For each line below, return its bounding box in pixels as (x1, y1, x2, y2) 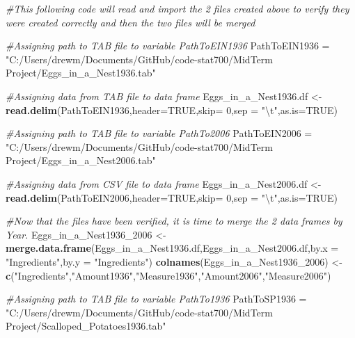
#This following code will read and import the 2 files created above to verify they (6, 1, 349, 15)
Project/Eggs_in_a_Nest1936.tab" (6, 65, 156, 80)
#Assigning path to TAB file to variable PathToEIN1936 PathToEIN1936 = (6, 38, 330, 53)
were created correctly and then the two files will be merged (6, 15, 255, 29)
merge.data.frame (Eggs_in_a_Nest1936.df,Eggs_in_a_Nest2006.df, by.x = (6, 241, 339, 255)
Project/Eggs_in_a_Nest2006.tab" (6, 153, 156, 168)
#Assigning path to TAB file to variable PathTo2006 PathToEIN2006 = (6, 126, 313, 140)
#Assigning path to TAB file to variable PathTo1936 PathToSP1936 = (6, 291, 307, 306)
